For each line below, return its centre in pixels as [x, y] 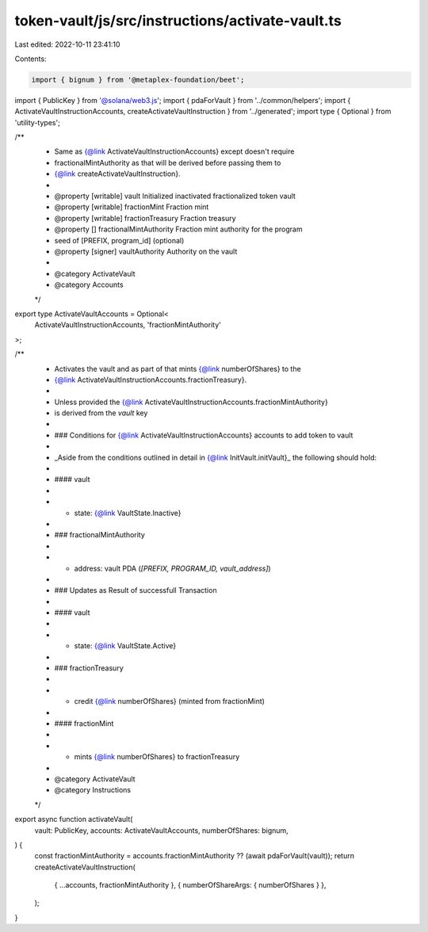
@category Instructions [92, 790]
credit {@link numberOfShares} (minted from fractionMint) [170, 701]
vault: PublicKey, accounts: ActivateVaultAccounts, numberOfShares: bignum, [161, 830]
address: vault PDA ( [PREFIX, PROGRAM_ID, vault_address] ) [172, 568]
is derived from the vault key [101, 413]
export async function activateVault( [74, 819]
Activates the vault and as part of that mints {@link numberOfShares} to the [178, 369]
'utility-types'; [38, 122]
